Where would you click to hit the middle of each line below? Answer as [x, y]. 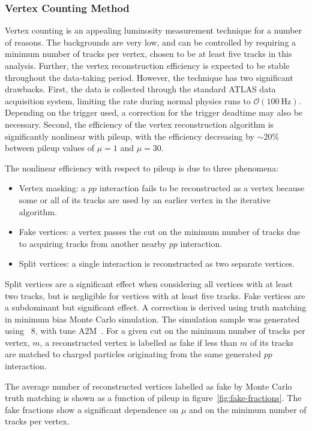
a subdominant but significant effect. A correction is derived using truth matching [156, 307]
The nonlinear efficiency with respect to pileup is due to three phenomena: [142, 168]
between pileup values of [50, 148]
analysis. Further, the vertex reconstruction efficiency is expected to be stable [147, 65]
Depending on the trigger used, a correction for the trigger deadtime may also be [154, 112]
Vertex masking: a [52, 188]
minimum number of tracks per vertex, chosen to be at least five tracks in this [148, 54]
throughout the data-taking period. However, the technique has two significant [149, 77]
